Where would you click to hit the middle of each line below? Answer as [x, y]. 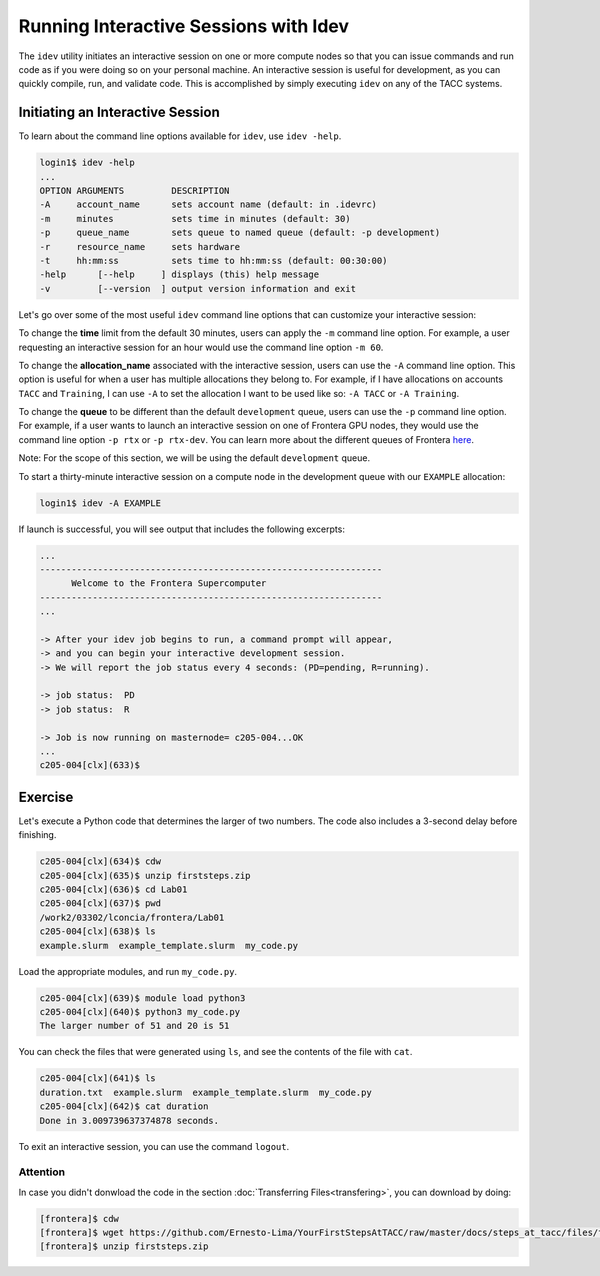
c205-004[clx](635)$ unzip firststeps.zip [145, 875]
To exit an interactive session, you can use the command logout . [154, 1146]
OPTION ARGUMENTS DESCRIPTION [134, 190]
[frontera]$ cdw [79, 1218]
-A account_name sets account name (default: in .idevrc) [208, 204]
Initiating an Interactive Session [119, 112]
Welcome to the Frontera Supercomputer [169, 583]
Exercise [46, 796]
